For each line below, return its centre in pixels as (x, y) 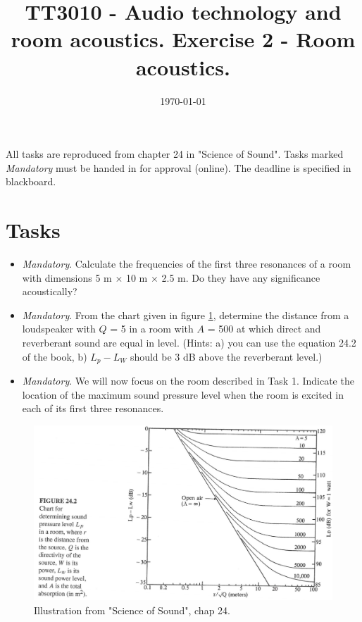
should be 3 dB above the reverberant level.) (226, 356)
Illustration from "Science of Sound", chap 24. (132, 610)
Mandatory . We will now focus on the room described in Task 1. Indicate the (188, 381)
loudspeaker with (59, 329)
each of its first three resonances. (93, 408)
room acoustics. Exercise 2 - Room (183, 39)
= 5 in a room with (152, 329)
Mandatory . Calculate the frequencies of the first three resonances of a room (187, 263)
